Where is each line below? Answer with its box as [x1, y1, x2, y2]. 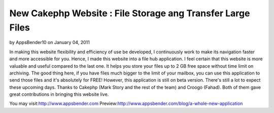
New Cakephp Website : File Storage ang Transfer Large [9, 8, 250, 19]
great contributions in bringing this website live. [9, 91, 109, 97]
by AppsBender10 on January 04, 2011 [9, 40, 90, 46]
